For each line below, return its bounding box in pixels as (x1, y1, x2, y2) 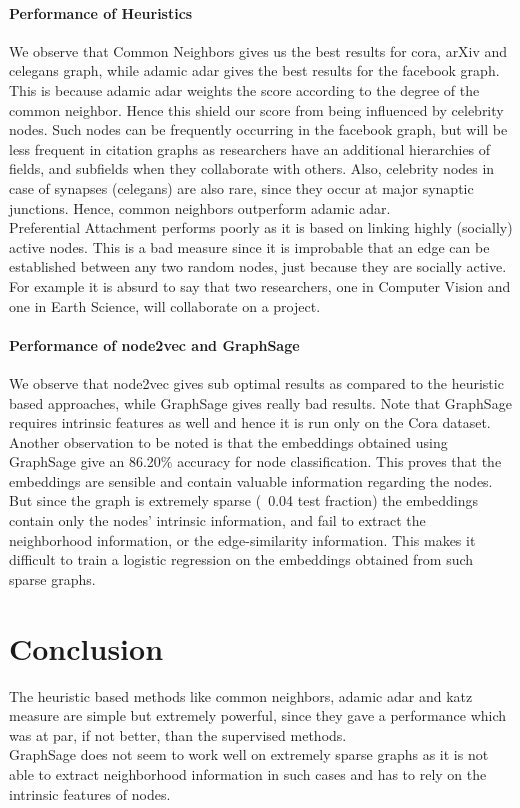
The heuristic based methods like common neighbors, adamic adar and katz (9, 685, 473, 706)
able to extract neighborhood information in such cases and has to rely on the (9, 763, 487, 784)
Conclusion (9, 627, 164, 668)
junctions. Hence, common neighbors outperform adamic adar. (9, 197, 391, 218)
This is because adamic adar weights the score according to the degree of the (9, 79, 480, 100)
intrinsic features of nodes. (9, 783, 171, 804)
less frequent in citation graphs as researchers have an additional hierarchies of (9, 138, 491, 159)
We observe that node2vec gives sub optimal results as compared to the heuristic (9, 372, 504, 393)
